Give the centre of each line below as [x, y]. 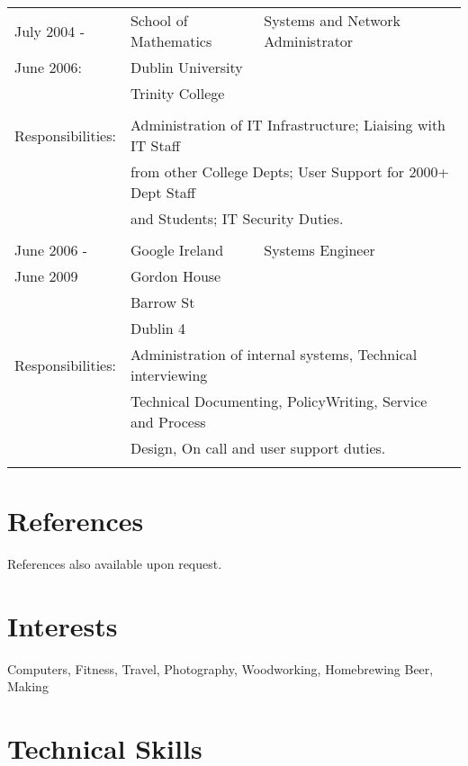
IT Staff [155, 145]
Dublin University [186, 67]
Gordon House [175, 276]
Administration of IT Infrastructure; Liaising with [288, 125]
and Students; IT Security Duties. [237, 218]
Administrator [309, 41]
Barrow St [162, 302]
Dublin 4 [158, 328]
